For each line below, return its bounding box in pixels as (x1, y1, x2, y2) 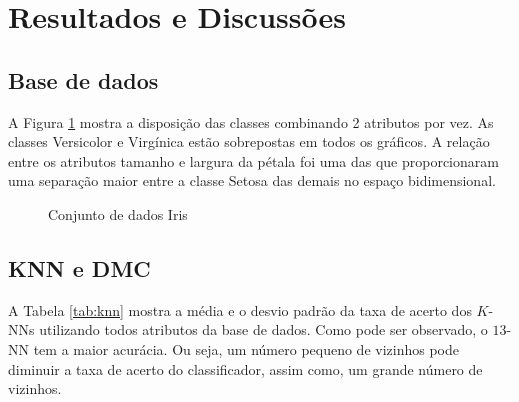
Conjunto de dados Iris (48, 203, 188, 224)
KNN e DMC (8, 252, 151, 283)
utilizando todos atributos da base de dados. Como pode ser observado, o (39, 319, 488, 340)
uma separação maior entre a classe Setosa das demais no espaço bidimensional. (8, 170, 496, 191)
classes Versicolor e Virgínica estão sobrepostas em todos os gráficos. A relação (8, 131, 490, 152)
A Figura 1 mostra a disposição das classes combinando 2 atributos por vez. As (8, 111, 494, 132)
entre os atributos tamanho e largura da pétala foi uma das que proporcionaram (8, 150, 499, 171)
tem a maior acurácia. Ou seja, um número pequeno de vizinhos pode (33, 338, 459, 359)
